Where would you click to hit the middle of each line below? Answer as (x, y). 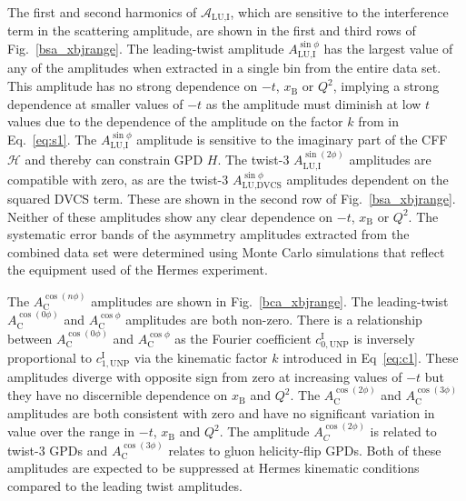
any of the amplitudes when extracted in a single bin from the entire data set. (224, 68)
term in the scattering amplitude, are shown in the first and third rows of (212, 30)
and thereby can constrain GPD (114, 160)
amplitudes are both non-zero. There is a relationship (274, 320)
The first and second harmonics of (102, 12)
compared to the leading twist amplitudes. (125, 485)
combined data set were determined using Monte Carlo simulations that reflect (226, 251)
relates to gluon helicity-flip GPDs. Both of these (305, 450)
